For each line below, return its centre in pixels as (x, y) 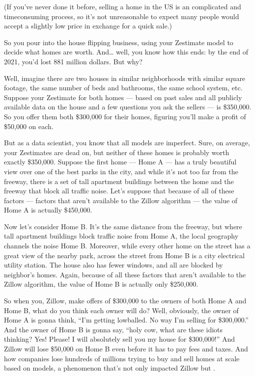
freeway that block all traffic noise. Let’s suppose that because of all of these (119, 191)
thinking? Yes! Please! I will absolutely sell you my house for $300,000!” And (120, 339)
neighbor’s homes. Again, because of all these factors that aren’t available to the (125, 274)
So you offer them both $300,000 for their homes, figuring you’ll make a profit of (125, 116)
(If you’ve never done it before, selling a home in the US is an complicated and (123, 6)
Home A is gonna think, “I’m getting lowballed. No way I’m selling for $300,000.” (126, 320)
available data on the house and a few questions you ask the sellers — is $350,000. (128, 107)
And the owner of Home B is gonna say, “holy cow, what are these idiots (113, 329)
